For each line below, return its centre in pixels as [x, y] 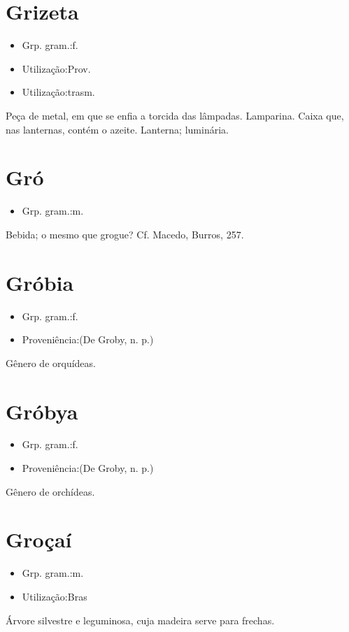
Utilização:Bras [55, 596]
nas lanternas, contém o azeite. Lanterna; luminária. [117, 129]
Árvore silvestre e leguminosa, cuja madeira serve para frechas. [140, 620]
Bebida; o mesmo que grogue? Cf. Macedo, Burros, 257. [125, 234]
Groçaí [39, 539]
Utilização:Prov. [56, 68]
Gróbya [42, 411]
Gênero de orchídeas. [50, 491]
